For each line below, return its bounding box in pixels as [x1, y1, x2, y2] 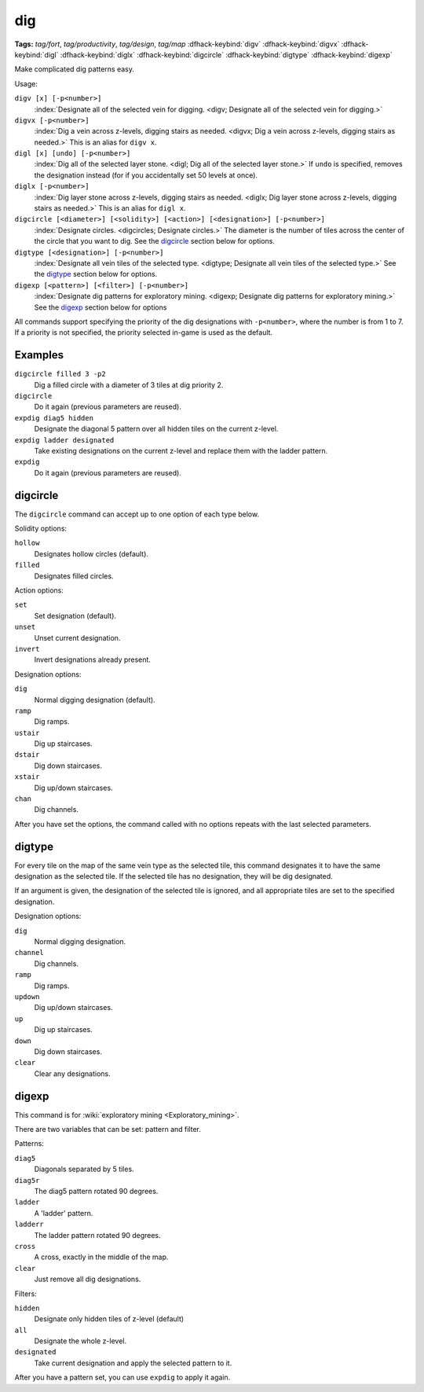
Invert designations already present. [34, 655, 151, 664]
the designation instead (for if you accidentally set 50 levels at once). [34, 170, 258, 180]
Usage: [14, 79, 38, 88]
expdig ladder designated [14, 435, 115, 444]
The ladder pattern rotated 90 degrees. [34, 1230, 161, 1240]
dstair [14, 751, 40, 759]
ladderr [14, 1220, 45, 1229]
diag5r [14, 1176, 40, 1184]
